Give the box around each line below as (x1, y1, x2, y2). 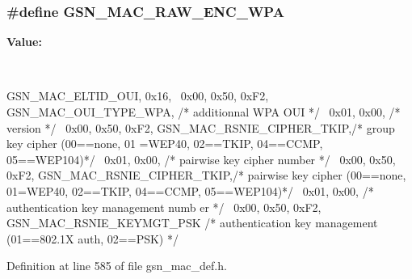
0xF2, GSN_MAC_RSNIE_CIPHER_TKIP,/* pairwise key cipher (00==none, (6, 167, 406, 184)
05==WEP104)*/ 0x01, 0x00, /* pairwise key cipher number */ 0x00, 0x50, (6, 150, 396, 167)
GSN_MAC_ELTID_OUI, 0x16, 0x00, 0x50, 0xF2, (6, 87, 269, 104)
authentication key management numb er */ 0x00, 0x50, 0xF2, (6, 198, 322, 215)
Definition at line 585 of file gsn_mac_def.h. (6, 257, 227, 274)
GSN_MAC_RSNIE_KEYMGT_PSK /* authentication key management (6, 214, 378, 231)
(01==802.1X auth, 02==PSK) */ (6, 230, 179, 247)
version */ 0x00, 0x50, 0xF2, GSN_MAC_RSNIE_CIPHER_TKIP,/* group (6, 119, 395, 136)
